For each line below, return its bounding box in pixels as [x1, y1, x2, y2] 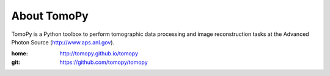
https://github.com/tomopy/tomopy [59, 58, 148, 66]
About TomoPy [11, 9, 89, 22]
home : [11, 50, 29, 57]
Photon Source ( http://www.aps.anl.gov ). [11, 38, 115, 46]
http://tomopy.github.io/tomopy [59, 50, 139, 57]
